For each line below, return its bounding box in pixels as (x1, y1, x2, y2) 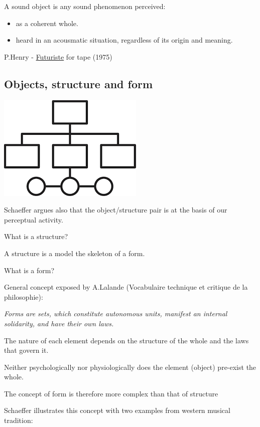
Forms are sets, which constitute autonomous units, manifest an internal (4, 308, 227, 319)
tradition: (4, 415, 33, 425)
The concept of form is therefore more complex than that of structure (4, 388, 218, 398)
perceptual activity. (4, 214, 63, 225)
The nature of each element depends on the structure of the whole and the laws (4, 335, 249, 345)
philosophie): (4, 291, 43, 302)
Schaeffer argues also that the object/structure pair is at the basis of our (4, 204, 227, 215)
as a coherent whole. (16, 18, 78, 28)
